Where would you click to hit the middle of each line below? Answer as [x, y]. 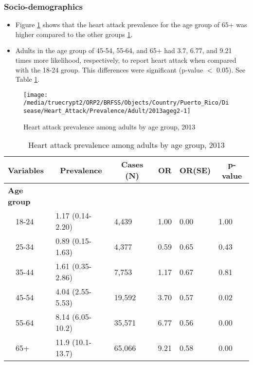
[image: [36, 95]
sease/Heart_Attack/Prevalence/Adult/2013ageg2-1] [107, 111]
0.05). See [231, 69]
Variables [26, 170]
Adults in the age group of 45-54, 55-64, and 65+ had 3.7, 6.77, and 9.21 [124, 50]
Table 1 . [27, 79]
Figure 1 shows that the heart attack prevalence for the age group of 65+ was [131, 25]
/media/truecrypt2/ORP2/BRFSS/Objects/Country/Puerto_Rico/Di [126, 103]
